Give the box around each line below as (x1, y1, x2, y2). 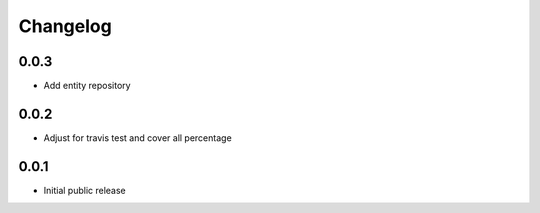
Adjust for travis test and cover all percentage (43, 131, 232, 144)
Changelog (18, 15, 112, 37)
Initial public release (43, 184, 127, 196)
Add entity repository (43, 80, 131, 92)
